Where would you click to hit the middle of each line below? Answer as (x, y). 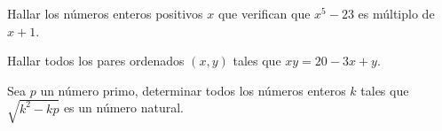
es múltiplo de (396, 13)
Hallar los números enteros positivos (105, 13)
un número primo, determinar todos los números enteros (193, 90)
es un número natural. (124, 108)
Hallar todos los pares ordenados (96, 61)
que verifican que (264, 13)
